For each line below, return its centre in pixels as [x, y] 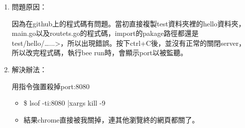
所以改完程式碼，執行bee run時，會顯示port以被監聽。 [100, 53]
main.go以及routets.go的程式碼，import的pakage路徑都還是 [105, 33]
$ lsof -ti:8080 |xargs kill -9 [64, 103]
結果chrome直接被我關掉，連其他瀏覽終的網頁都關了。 [111, 119]
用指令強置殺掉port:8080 [51, 86]
